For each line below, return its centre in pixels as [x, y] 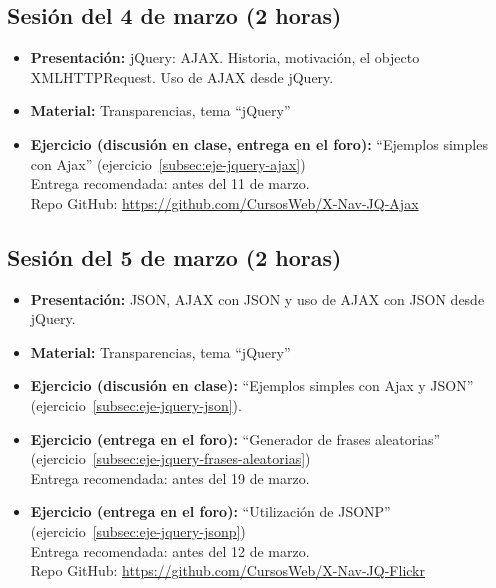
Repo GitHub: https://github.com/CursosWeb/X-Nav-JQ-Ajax [224, 202]
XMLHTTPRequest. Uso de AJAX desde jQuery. [182, 76]
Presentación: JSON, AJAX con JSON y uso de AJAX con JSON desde [257, 298]
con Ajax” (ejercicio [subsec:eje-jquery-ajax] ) [168, 163]
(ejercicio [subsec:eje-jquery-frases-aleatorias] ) [170, 458]
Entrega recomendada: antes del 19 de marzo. [170, 477]
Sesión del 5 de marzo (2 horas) [174, 256]
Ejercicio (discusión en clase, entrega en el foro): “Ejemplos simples [259, 143]
